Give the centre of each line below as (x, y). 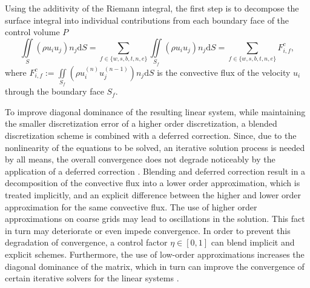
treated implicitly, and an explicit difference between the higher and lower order (153, 195)
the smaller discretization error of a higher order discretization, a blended (141, 123)
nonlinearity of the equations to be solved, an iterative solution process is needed (155, 147)
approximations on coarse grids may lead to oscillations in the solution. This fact (155, 219)
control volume (32, 32)
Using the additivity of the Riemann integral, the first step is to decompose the (152, 8)
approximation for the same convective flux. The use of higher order (131, 206)
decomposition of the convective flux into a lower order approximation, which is (153, 183)
